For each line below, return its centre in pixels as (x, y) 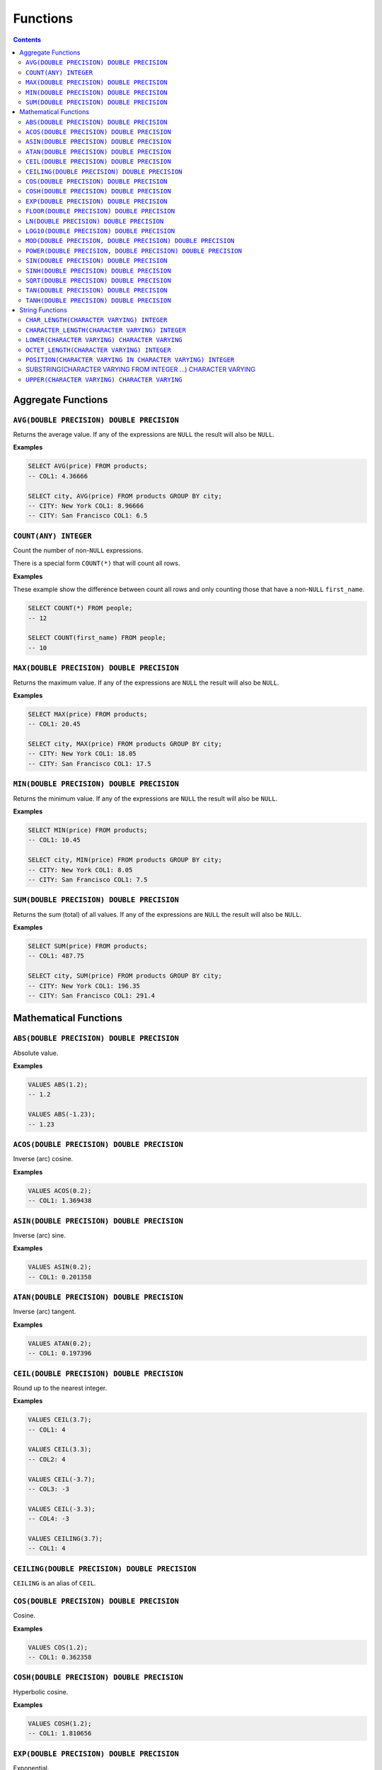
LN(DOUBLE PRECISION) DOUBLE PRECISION (95, 221)
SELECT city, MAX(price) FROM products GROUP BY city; (125, 744)
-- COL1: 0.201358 (60, 1277)
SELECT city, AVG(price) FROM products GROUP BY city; (125, 496)
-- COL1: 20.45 (54, 724)
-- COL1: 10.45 (54, 840)
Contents (27, 40)
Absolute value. (36, 1053)
